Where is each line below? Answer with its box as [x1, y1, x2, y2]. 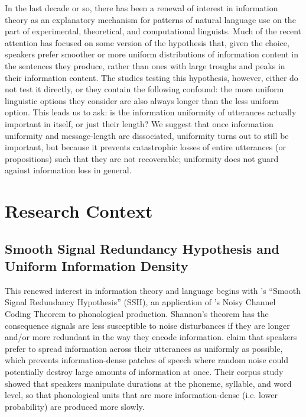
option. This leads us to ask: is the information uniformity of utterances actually [5, 106, 297, 118]
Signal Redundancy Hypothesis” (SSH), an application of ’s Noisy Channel [5, 296, 276, 308]
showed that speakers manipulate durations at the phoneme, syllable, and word [5, 377, 292, 389]
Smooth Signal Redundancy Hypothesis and [5, 239, 279, 257]
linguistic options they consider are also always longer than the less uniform [5, 94, 279, 106]
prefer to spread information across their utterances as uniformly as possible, [5, 342, 283, 354]
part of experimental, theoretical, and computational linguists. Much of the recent [5, 25, 302, 37]
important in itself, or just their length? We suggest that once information [5, 117, 274, 130]
